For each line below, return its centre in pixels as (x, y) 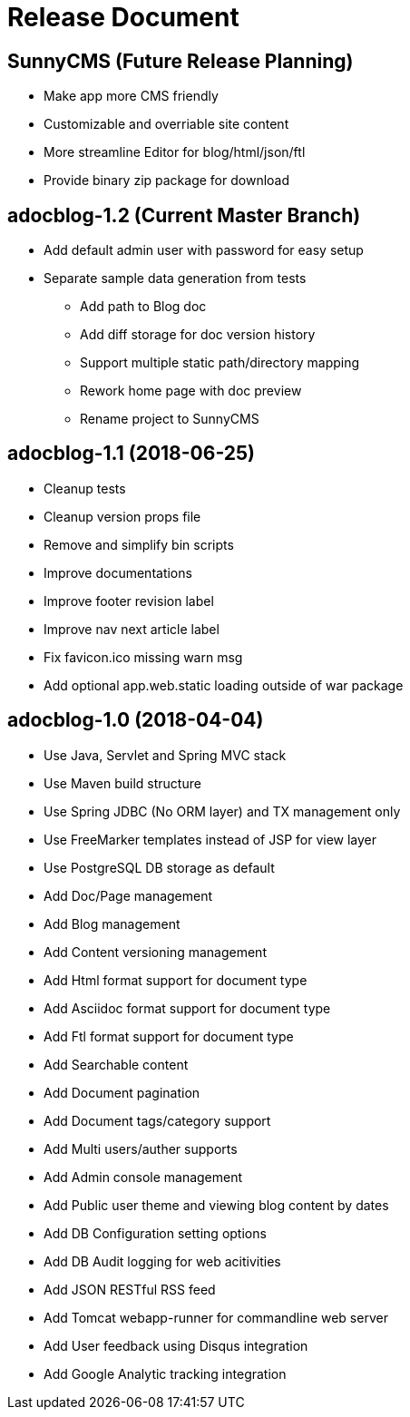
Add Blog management (112, 923)
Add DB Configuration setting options (155, 1233)
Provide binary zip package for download (167, 181)
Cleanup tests (85, 488)
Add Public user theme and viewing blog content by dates (216, 1205)
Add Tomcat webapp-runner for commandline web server (216, 1317)
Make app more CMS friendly (131, 96)
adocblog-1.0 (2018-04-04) (136, 720)
